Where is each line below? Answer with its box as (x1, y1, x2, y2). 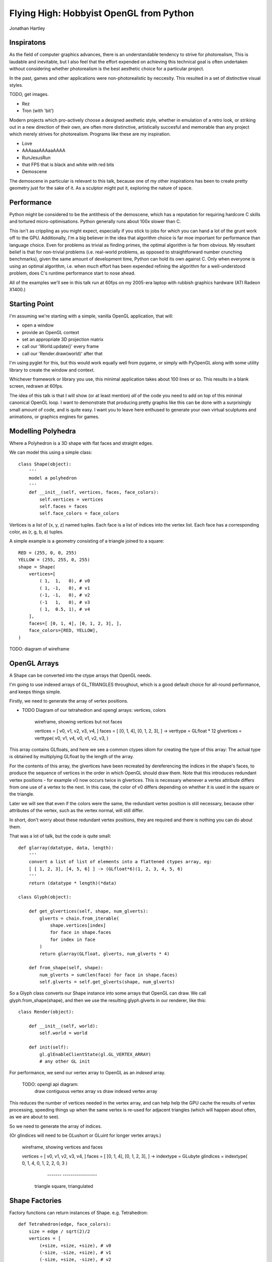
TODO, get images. (9, 91, 49, 97)
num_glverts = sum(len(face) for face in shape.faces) (39, 972, 178, 978)
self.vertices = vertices (39, 496, 103, 502)
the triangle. (9, 791, 35, 797)
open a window (22, 322, 54, 328)
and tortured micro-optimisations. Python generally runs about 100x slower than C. (9, 219, 181, 225)
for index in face (50, 936, 96, 942)
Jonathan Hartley (9, 25, 45, 31)
